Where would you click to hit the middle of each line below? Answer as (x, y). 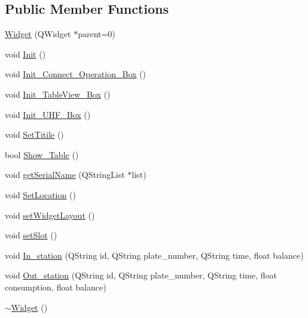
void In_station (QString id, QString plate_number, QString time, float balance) (154, 255)
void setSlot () (31, 235)
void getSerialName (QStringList (65, 175)
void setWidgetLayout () (50, 215)
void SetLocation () (40, 194)
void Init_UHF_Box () (48, 114)
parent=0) (97, 34)
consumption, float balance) (56, 287)
